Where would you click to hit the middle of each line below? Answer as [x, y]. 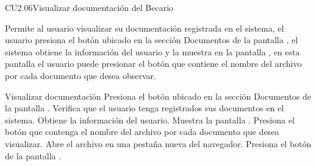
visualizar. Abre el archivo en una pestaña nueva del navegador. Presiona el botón [158, 143]
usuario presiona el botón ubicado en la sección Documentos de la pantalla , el [152, 40]
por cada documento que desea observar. [81, 75]
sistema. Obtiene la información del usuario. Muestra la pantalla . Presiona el [150, 119]
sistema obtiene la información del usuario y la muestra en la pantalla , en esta [153, 51]
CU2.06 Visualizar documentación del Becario [89, 7]
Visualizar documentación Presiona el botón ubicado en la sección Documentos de [158, 96]
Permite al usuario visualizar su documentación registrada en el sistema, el [145, 28]
